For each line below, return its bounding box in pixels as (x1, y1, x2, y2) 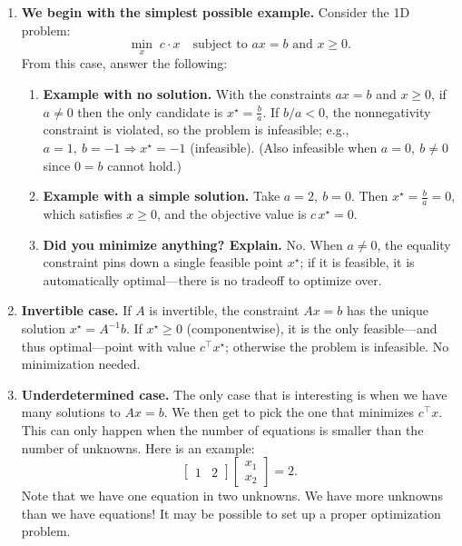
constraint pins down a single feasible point (43, 253, 284, 272)
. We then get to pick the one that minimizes (163, 402, 415, 422)
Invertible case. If (21, 301, 132, 320)
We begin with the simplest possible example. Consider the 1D (21, 3, 410, 21)
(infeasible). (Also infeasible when (190, 138, 378, 157)
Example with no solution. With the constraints (43, 84, 331, 103)
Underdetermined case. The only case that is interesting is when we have (21, 384, 447, 403)
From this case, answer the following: (21, 54, 228, 73)
